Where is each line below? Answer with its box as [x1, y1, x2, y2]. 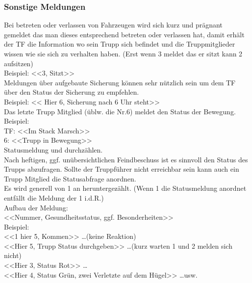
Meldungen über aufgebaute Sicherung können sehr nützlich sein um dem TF [4, 77, 236, 87]
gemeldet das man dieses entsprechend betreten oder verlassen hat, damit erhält [4, 29, 245, 39]
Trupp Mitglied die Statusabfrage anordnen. [4, 173, 136, 183]
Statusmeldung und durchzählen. [4, 144, 103, 154]
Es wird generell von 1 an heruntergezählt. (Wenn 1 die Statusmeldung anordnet [4, 183, 247, 193]
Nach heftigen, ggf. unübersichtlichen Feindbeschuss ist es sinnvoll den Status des [4, 154, 248, 164]
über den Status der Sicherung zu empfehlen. [4, 87, 139, 97]
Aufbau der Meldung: [4, 202, 68, 212]
